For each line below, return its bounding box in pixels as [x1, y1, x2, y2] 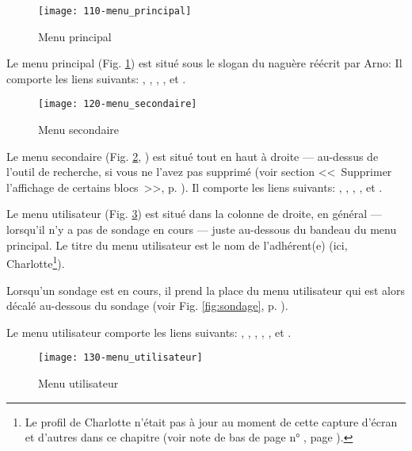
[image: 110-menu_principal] [38, 6, 192, 17]
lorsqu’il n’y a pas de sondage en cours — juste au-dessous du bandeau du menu [6, 221, 397, 238]
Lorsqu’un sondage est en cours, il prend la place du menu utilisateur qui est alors [6, 281, 405, 298]
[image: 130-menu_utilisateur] [38, 352, 203, 364]
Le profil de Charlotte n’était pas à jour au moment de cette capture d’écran [25, 413, 398, 430]
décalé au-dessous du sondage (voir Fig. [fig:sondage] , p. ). [6, 297, 288, 314]
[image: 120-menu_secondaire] [38, 98, 197, 110]
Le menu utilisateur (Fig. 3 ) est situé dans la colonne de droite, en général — [6, 205, 382, 222]
